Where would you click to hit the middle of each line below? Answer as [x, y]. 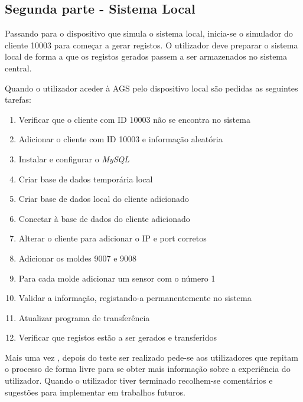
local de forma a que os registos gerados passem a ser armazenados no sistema [146, 56]
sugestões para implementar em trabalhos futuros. [95, 392]
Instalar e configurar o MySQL [74, 158]
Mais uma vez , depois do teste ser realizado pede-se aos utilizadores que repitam [151, 357]
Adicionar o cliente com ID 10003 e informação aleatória [120, 139]
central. [18, 68]
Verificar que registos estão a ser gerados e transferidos [118, 337]
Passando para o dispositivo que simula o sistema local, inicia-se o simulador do [149, 33]
